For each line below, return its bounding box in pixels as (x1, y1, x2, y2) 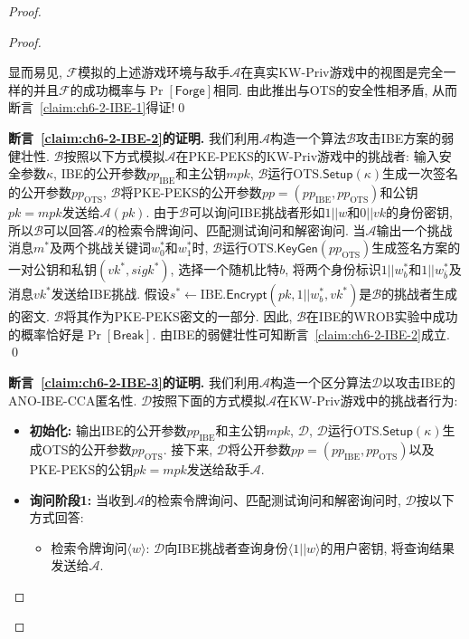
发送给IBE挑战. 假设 (51, 284, 170, 303)
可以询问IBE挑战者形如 (188, 202, 325, 221)
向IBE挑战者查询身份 (164, 538, 288, 557)
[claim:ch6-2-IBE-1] (40, 98, 146, 117)
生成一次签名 (382, 164, 459, 183)
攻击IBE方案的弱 (355, 128, 455, 147)
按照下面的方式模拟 (152, 390, 267, 409)
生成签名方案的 (371, 238, 461, 257)
